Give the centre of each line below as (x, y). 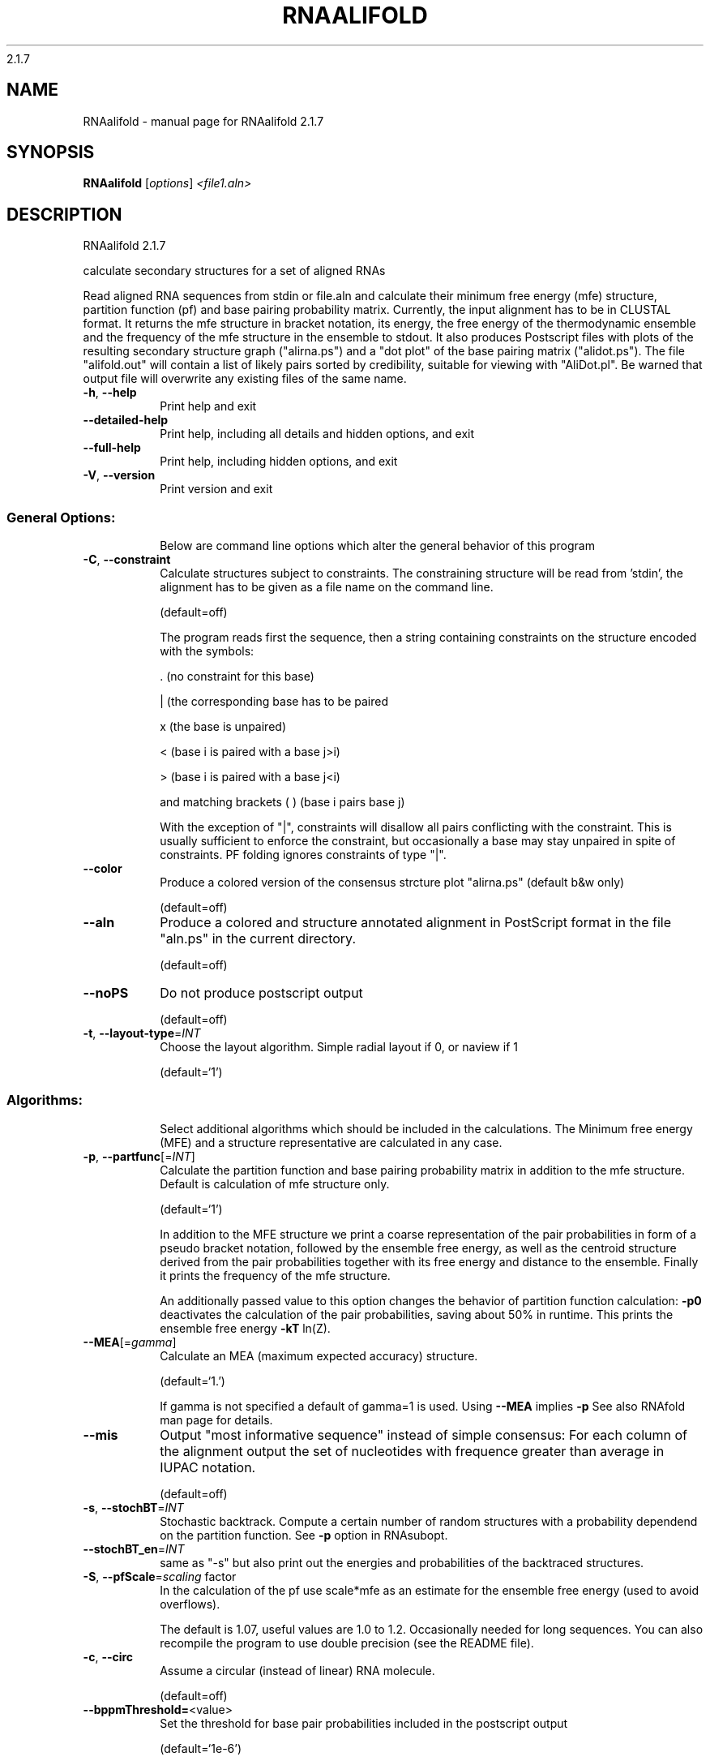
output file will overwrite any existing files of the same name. (245, 379)
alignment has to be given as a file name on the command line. (327, 587)
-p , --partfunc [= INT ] (139, 1156)
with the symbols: (207, 651)
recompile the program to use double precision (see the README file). (347, 1643)
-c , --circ (108, 1656)
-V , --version (119, 475)
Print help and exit (208, 406)
